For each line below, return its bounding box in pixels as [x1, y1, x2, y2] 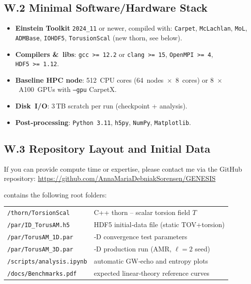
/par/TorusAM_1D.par [7, 233, 74, 241]
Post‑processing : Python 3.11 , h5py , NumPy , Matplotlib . [15, 117, 191, 127]
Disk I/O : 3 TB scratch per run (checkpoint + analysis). [15, 101, 188, 111]
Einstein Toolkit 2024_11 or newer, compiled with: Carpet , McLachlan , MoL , [15, 23, 248, 33]
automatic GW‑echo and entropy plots [94, 255, 208, 266]
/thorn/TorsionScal [7, 210, 70, 217]
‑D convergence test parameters [94, 231, 188, 241]
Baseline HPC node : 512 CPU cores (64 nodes [15, 74, 164, 85]
